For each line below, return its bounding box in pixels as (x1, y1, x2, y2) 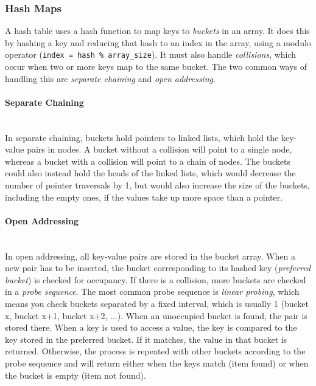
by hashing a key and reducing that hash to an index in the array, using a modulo (5, 36, 311, 49)
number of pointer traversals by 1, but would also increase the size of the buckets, (5, 179, 310, 191)
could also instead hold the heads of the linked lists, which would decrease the (5, 167, 296, 179)
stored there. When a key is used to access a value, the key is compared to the (5, 321, 297, 334)
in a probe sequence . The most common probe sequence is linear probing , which (5, 285, 300, 298)
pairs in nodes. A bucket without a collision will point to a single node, (27, 143, 292, 156)
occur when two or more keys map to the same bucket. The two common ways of (5, 60, 307, 73)
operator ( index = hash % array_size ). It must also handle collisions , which (5, 48, 297, 61)
